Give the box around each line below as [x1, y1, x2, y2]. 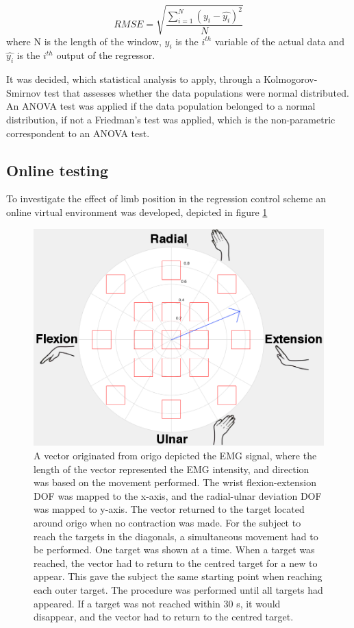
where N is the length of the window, [6, 34, 162, 48]
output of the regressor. [56, 48, 155, 62]
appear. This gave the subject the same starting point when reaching [34, 569, 323, 583]
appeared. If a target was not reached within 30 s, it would [34, 596, 281, 610]
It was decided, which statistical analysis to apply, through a [6, 72, 261, 86]
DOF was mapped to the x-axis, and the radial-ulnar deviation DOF [34, 488, 322, 503]
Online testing [6, 159, 109, 180]
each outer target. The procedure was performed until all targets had [34, 582, 323, 596]
